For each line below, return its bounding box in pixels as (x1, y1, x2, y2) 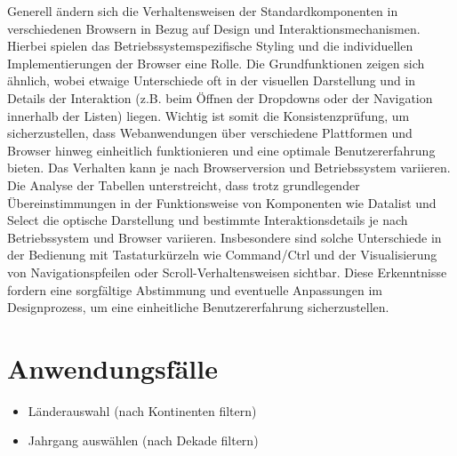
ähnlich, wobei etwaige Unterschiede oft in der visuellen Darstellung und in (7, 71, 416, 90)
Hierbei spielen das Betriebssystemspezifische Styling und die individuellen (7, 36, 413, 55)
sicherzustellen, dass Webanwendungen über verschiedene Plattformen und (7, 124, 413, 142)
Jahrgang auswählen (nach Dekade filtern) (28, 431, 259, 450)
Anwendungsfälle (7, 349, 218, 386)
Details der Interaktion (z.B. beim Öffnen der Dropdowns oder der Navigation (7, 88, 433, 107)
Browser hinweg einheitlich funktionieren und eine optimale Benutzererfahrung (7, 140, 436, 159)
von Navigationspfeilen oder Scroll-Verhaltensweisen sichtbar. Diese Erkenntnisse (7, 262, 447, 281)
